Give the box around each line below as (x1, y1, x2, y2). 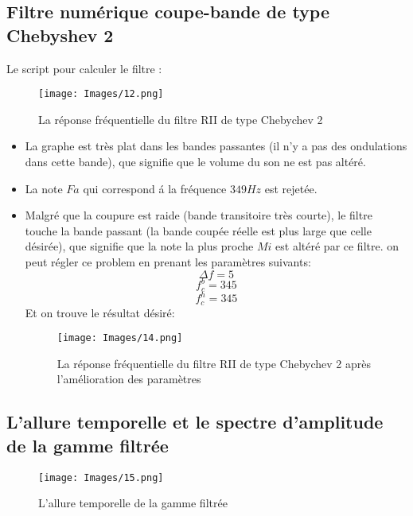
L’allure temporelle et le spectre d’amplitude (6, 409, 384, 434)
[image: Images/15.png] (38, 471, 164, 483)
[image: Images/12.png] (38, 88, 164, 100)
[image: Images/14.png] (56, 332, 183, 344)
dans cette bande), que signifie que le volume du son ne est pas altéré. (25, 153, 366, 170)
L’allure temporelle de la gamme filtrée (38, 495, 228, 511)
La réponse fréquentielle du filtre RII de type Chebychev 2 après (56, 355, 372, 371)
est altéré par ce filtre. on (275, 238, 399, 254)
